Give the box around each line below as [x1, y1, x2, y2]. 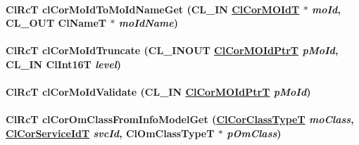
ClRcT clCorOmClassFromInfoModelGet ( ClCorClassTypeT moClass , [6, 112, 354, 127]
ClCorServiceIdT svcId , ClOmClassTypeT [6, 125, 215, 140]
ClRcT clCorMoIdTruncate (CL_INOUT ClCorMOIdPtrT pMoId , [6, 43, 339, 58]
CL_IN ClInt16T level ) [6, 56, 122, 71]
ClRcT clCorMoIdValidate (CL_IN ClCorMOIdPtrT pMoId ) [6, 84, 311, 99]
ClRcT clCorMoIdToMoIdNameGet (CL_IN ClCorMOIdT [6, 1, 300, 16]
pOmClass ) [227, 125, 282, 140]
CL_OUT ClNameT [6, 15, 107, 30]
